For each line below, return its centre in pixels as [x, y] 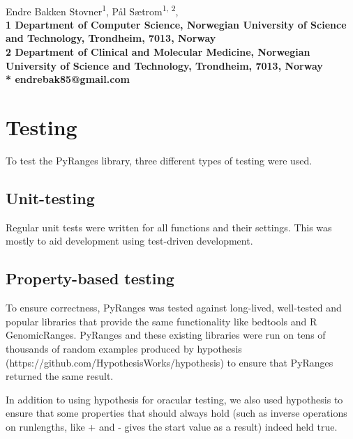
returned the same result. [60, 376]
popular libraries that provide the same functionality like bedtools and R [162, 321]
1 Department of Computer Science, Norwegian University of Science [176, 24]
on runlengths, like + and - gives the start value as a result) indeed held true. [172, 426]
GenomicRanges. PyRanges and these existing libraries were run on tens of [166, 335]
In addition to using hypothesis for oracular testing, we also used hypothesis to [174, 399]
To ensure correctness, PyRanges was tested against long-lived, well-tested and [174, 308]
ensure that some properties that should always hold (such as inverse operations [176, 413]
